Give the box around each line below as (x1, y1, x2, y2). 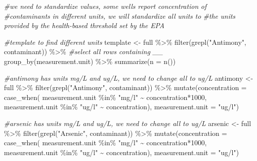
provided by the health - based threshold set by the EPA (4, 20, 165, 31)
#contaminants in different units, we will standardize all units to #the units (4, 10, 236, 21)
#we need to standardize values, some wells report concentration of (4, 1, 207, 11)
